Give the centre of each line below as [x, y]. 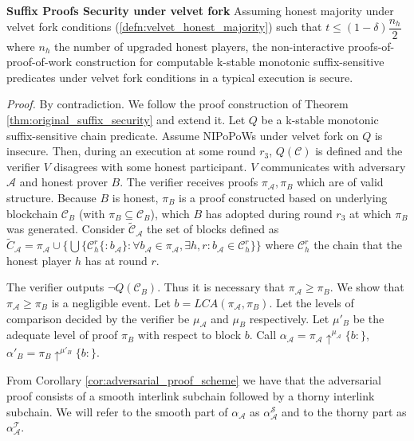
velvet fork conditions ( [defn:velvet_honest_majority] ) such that [164, 27]
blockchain [32, 213]
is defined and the [359, 151]
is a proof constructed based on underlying [283, 197]
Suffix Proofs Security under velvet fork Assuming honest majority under [200, 10]
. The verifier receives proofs [189, 182]
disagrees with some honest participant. [150, 166]
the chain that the [358, 245]
